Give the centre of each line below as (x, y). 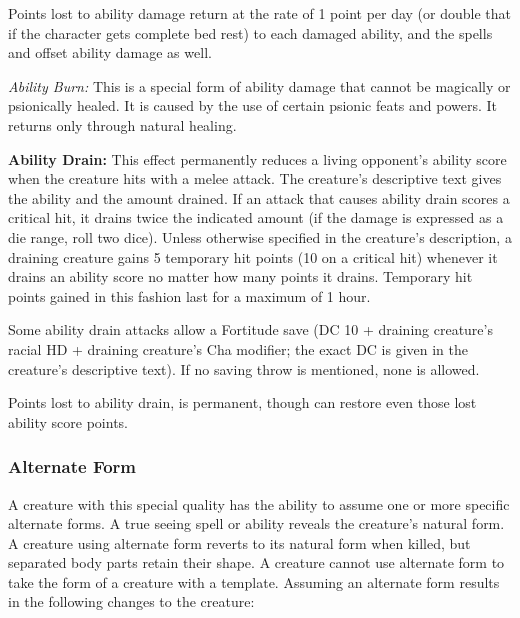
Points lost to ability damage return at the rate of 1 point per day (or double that (260, 13)
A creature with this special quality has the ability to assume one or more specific (259, 503)
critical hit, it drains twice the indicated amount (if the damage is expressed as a (256, 217)
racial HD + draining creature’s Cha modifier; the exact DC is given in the (238, 348)
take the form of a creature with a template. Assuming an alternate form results (254, 581)
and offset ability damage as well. (110, 52)
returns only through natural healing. (122, 124)
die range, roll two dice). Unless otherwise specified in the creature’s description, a (260, 236)
